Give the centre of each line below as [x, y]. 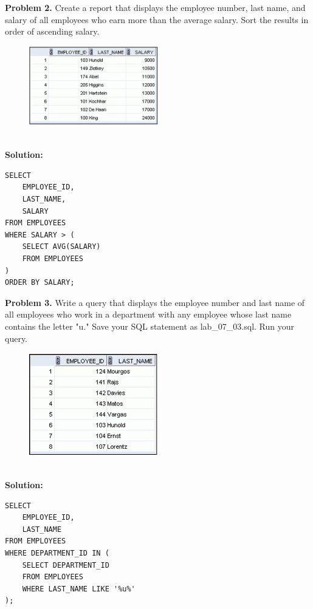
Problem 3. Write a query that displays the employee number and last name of [155, 302]
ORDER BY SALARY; [40, 283]
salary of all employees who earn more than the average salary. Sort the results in [157, 19]
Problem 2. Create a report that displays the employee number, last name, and [155, 7]
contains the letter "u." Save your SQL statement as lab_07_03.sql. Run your [150, 326]
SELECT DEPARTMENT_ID [66, 565]
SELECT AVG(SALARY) [61, 247]
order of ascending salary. [52, 31]
